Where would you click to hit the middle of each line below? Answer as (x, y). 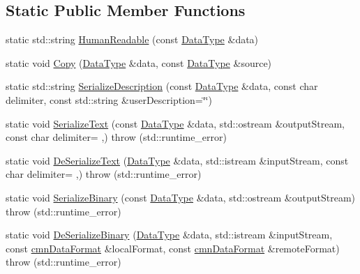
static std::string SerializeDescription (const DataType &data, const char (162, 86)
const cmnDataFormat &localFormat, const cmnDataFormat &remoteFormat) (173, 248)
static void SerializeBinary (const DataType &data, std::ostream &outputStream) (181, 197)
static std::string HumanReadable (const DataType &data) (132, 39)
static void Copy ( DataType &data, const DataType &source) (139, 62)
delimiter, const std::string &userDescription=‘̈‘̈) (109, 99)
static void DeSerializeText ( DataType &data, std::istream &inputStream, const (177, 160)
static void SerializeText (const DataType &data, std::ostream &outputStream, (175, 123)
